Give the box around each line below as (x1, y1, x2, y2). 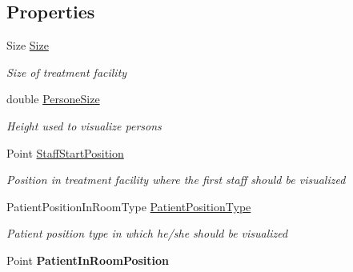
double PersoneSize (6, 90, 100, 107)
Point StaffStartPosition (6, 144, 124, 161)
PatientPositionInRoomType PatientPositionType (6, 198, 251, 214)
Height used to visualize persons (6, 117, 162, 134)
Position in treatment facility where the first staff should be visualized (6, 171, 346, 188)
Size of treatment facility (6, 63, 127, 80)
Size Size (6, 37, 49, 54)
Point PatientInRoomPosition (6, 251, 170, 268)
